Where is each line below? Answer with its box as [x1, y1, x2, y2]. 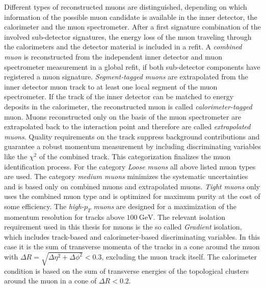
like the [4, 151, 28, 161]
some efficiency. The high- [4, 200, 84, 211]
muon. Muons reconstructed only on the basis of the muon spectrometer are [4, 111, 241, 122]
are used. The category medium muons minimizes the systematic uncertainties [4, 171, 248, 182]
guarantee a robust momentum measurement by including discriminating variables [4, 141, 261, 152]
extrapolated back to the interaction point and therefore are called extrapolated [4, 121, 251, 132]
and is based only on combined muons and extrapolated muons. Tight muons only [4, 181, 260, 191]
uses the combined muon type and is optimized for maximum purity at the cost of [4, 191, 260, 201]
